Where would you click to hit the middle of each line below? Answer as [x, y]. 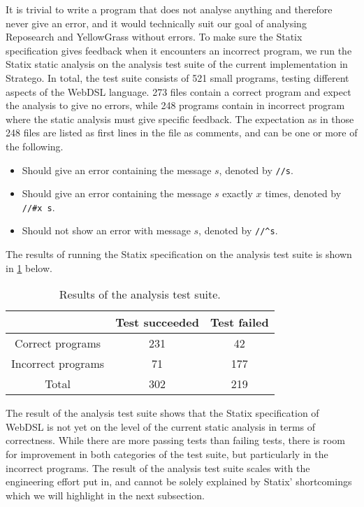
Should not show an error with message [106, 230]
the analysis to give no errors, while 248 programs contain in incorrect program [175, 105]
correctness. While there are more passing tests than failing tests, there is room [175, 440]
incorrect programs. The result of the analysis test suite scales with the [158, 467]
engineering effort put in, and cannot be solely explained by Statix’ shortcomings [179, 481]
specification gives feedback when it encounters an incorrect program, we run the [179, 50]
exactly [238, 193]
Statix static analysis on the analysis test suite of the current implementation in [177, 64]
